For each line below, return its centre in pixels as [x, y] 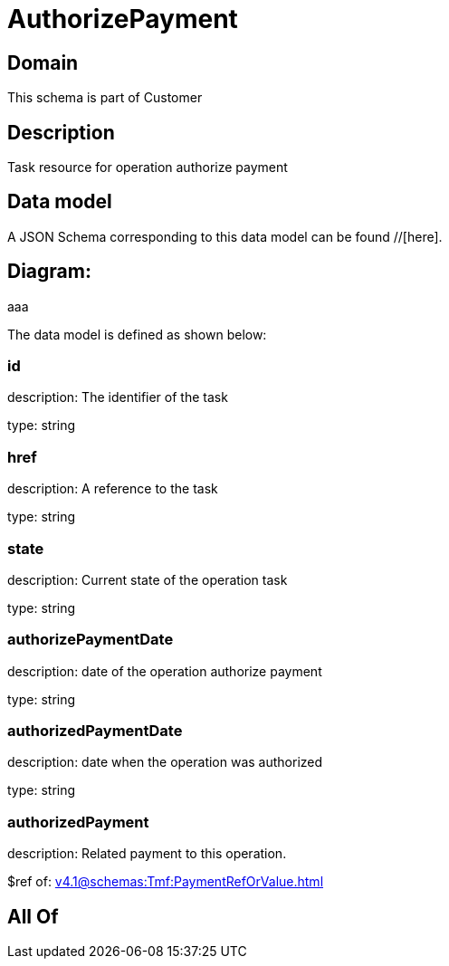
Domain [43, 62]
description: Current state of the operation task [148, 579]
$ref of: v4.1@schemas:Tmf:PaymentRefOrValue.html [166, 882]
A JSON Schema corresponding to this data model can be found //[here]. [225, 236]
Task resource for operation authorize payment [148, 167]
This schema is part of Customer [105, 98]
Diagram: [49, 272]
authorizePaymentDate [91, 640]
